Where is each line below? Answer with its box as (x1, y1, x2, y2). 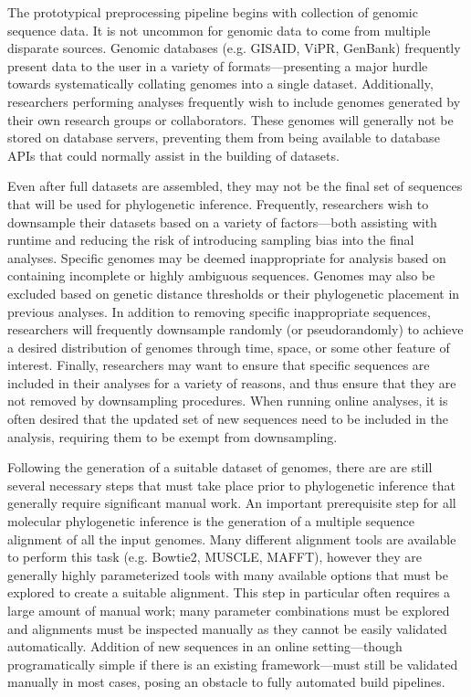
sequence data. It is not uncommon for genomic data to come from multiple (7, 20, 431, 39)
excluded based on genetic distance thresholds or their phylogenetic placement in (7, 283, 460, 302)
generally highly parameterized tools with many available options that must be (7, 565, 448, 584)
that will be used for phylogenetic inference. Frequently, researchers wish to (7, 194, 429, 213)
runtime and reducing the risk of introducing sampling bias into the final (7, 230, 414, 249)
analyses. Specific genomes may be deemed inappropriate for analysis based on (7, 248, 446, 267)
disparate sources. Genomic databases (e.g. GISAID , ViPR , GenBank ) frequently (7, 38, 461, 58)
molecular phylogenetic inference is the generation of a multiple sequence (7, 512, 414, 531)
